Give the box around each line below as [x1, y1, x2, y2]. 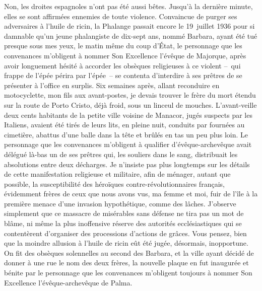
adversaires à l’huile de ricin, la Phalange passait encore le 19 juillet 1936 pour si [4, 21, 255, 31]
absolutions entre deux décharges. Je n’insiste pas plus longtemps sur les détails [4, 159, 250, 169]
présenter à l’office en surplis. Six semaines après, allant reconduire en [4, 80, 220, 90]
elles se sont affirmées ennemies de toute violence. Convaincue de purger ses [4, 11, 237, 21]
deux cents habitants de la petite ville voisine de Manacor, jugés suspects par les [4, 109, 252, 120]
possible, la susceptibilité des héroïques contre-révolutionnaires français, [4, 178, 225, 189]
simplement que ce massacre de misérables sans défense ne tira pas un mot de [4, 208, 244, 219]
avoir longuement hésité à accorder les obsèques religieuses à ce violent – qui [4, 60, 241, 70]
